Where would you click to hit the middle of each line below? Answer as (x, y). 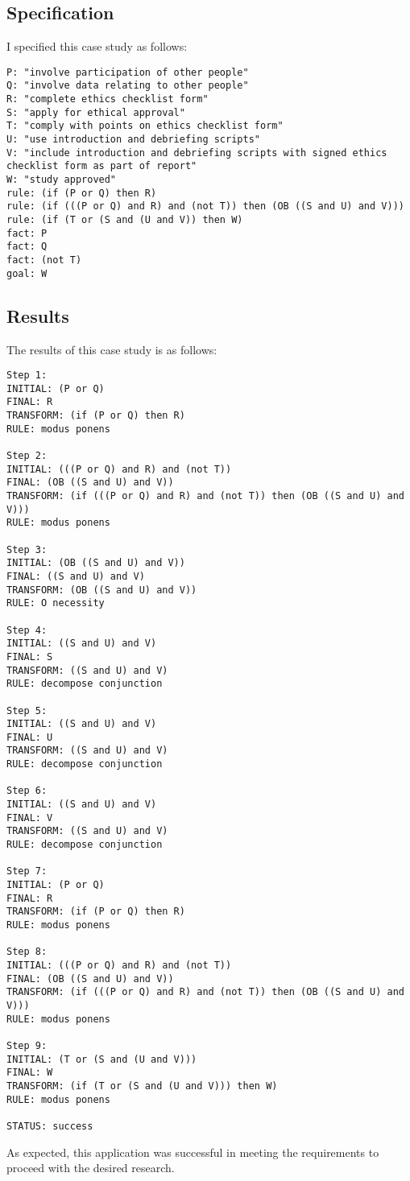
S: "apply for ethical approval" (96, 112)
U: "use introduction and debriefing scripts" (133, 140)
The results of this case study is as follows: (112, 349)
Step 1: (27, 376)
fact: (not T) (44, 260)
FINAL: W (30, 1073)
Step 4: (27, 630)
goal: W (27, 273)
